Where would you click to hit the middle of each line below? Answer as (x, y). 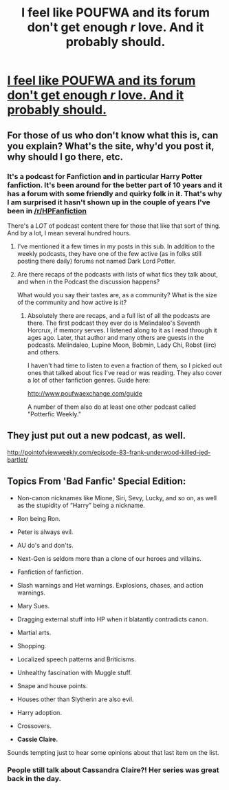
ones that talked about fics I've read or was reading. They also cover (124, 372)
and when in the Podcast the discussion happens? (88, 281)
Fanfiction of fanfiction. (50, 572)
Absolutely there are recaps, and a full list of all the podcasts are (119, 315)
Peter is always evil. (45, 532)
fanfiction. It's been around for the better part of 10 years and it (115, 185)
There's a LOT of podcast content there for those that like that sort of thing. (114, 226)
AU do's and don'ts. (45, 545)
